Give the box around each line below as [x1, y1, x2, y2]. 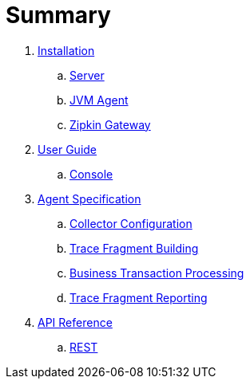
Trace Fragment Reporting [69, 290, 208, 304]
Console [69, 167, 113, 181]
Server [69, 68, 105, 82]
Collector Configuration [69, 216, 192, 230]
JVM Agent [69, 92, 129, 107]
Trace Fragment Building [69, 241, 199, 255]
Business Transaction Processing [69, 265, 244, 280]
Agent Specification [38, 191, 141, 206]
